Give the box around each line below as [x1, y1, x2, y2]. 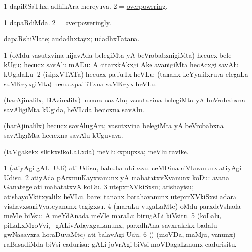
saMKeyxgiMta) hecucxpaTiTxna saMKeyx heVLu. [4, 78, 157, 88]
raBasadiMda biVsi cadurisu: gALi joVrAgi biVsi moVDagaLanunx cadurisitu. [4, 238, 237, 249]
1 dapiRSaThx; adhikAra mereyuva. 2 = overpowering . [4, 1, 168, 11]
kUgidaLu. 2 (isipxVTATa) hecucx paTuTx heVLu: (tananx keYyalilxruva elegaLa [4, 68, 248, 79]
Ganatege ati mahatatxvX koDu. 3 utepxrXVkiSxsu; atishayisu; [4, 182, 194, 192]
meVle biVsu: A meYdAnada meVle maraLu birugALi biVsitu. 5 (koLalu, [4, 210, 222, 220]
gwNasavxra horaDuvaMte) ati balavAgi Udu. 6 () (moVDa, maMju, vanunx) [4, 229, 235, 239]
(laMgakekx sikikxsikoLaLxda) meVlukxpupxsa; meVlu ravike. [4, 146, 189, 156]
